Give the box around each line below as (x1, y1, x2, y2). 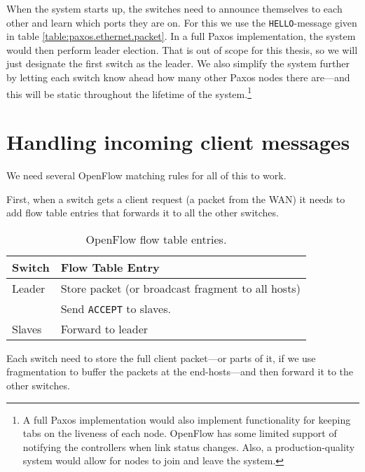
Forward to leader (60, 320, 149, 337)
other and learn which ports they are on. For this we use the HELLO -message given (6, 15, 357, 29)
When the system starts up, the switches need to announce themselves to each (6, 1, 343, 15)
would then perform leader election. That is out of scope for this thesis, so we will (6, 42, 358, 57)
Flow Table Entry (60, 258, 160, 275)
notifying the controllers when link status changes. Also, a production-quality (22, 439, 355, 454)
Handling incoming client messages (6, 127, 350, 156)
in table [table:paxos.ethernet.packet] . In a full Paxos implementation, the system (6, 29, 356, 43)
